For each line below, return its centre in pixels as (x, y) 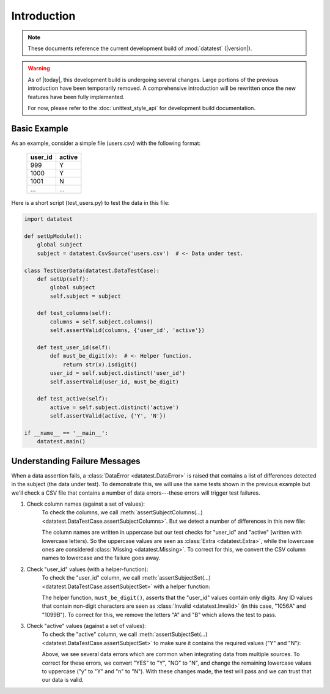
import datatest (49, 219)
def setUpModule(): (53, 236)
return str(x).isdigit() (100, 364)
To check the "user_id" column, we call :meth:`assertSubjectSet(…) (126, 578)
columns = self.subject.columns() (101, 322)
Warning (39, 68)
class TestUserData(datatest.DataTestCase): (92, 270)
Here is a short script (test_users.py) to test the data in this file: (90, 203)
